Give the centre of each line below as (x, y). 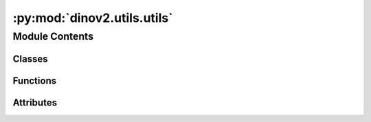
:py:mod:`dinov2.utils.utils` (93, 18)
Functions (35, 81)
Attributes (35, 102)
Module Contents (53, 36)
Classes (30, 59)
